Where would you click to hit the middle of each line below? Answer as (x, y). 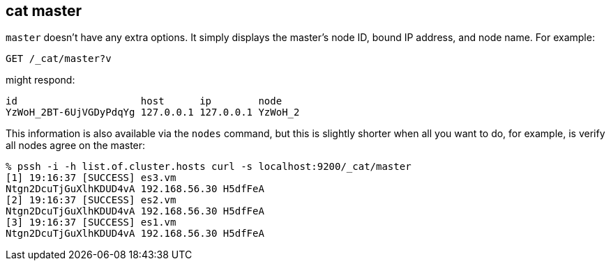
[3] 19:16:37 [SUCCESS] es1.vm (91, 222)
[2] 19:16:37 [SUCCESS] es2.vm (91, 200)
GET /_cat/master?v (59, 59)
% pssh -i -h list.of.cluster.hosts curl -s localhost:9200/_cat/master (209, 167)
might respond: (40, 80)
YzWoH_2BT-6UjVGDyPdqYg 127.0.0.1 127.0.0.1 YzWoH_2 (153, 112)
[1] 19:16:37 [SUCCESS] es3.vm (91, 178)
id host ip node (144, 101)
